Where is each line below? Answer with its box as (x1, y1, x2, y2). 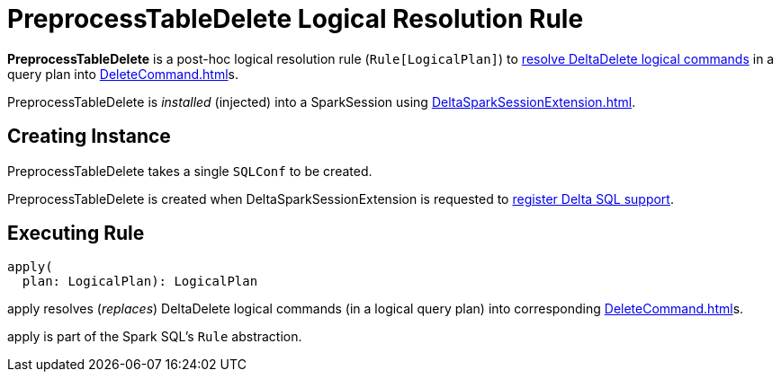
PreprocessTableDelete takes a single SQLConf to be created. (7, 163, 373, 179)
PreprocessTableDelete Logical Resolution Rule (7, 4, 584, 34)
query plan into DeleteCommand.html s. (7, 66, 239, 82)
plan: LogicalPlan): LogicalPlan (22, 274, 258, 289)
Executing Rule (7, 222, 145, 245)
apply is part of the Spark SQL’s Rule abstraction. (7, 329, 302, 345)
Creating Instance (7, 125, 171, 148)
